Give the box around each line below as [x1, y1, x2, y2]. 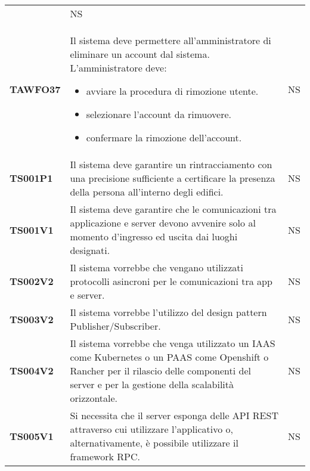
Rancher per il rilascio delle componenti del [70, 364, 252, 377]
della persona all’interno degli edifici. [70, 185, 224, 199]
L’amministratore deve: [70, 61, 167, 75]
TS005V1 [10, 429, 54, 443]
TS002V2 [10, 274, 54, 288]
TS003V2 [10, 312, 54, 326]
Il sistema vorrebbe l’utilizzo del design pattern [70, 305, 267, 319]
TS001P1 [10, 171, 53, 185]
